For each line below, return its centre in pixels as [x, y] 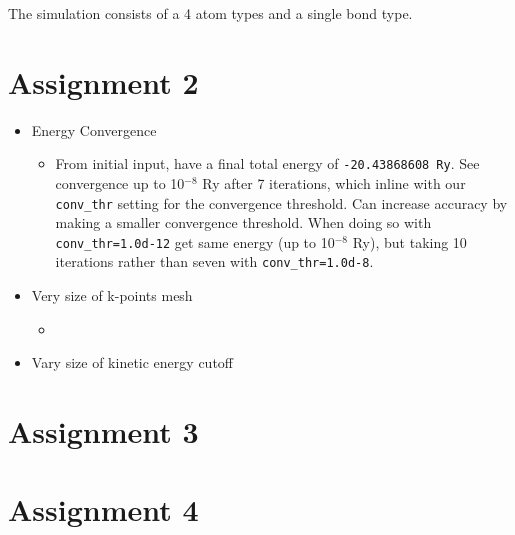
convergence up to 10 [120, 182]
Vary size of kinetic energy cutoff [132, 362]
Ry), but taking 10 [409, 241]
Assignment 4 [103, 509]
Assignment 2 [103, 81]
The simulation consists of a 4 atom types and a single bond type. [210, 13]
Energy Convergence [94, 129]
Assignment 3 [103, 431]
